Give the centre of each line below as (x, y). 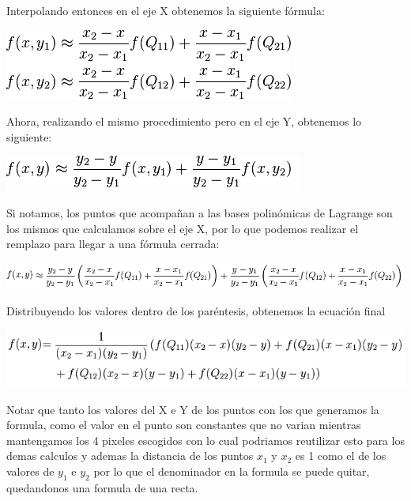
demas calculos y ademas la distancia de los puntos (130, 456)
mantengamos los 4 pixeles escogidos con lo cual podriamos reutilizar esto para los (205, 440)
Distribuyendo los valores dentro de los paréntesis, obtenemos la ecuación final (196, 310)
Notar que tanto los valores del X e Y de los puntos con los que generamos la (193, 409)
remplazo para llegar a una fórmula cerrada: (113, 244)
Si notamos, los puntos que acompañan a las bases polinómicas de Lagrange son (200, 212)
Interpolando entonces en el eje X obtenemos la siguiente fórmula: (166, 10)
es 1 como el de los (341, 456)
